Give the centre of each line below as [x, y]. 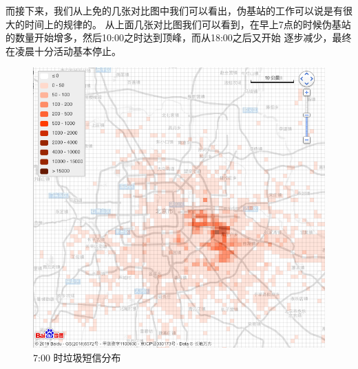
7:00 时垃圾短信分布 [77, 357]
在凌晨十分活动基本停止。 [63, 51]
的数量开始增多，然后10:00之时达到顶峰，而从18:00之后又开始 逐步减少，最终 [179, 37]
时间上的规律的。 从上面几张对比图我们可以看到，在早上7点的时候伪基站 [188, 24]
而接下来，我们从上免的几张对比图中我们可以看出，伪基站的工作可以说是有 [174, 10]
